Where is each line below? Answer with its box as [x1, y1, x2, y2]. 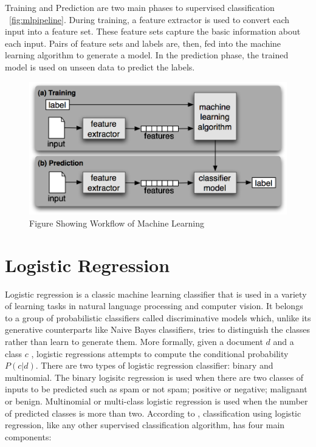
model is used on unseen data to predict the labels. [5, 60, 195, 73]
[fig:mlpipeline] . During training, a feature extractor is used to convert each [9, 13, 290, 26]
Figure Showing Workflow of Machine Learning [29, 216, 204, 229]
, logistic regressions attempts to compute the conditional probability [31, 347, 289, 360]
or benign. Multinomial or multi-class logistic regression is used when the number [5, 394, 308, 407]
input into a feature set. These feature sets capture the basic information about [5, 25, 301, 38]
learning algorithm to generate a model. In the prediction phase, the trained [5, 49, 289, 61]
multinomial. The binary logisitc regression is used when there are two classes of [5, 370, 304, 383]
